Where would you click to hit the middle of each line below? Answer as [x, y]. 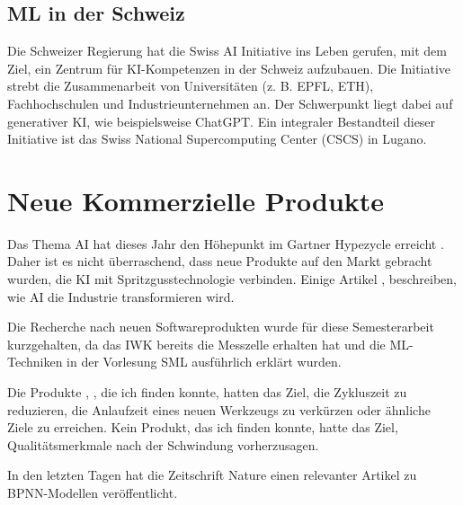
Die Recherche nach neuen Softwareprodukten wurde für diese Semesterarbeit [221, 327]
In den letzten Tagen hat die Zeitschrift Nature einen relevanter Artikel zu [212, 475]
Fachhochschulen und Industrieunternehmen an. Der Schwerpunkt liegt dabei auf [230, 103]
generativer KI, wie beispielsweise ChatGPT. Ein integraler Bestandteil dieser [222, 121]
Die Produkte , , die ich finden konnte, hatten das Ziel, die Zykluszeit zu [207, 392]
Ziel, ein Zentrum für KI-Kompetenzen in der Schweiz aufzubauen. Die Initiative [229, 68]
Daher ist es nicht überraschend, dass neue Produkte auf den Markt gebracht [220, 261]
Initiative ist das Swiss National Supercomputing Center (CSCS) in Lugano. [217, 139]
